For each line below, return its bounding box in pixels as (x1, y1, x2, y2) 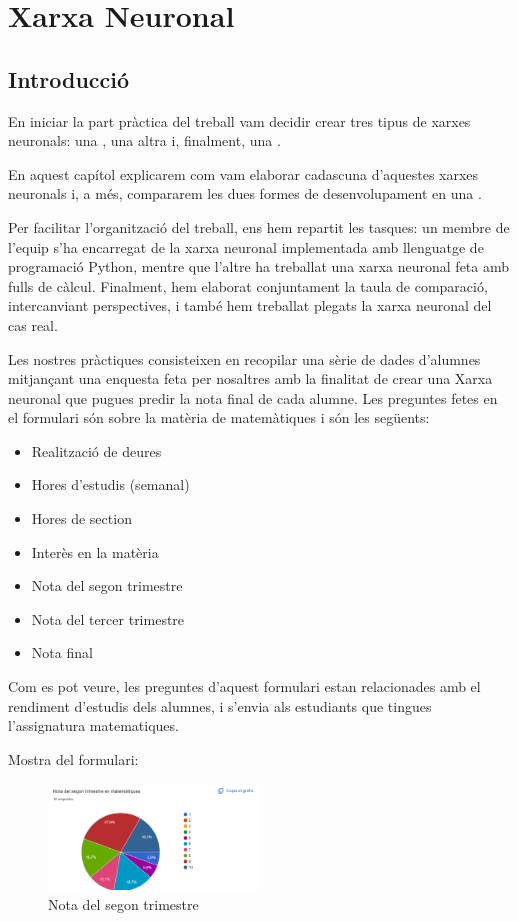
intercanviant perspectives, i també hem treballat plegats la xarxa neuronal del (8, 295, 492, 316)
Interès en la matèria (31, 541, 159, 562)
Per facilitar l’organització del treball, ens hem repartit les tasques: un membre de (8, 216, 510, 237)
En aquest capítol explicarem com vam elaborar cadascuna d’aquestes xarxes (8, 163, 479, 184)
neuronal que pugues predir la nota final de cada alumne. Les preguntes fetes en (8, 387, 498, 408)
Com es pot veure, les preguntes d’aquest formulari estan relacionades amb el (8, 676, 481, 697)
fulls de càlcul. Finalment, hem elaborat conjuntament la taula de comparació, (8, 275, 488, 296)
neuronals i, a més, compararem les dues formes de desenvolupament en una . (8, 183, 482, 204)
